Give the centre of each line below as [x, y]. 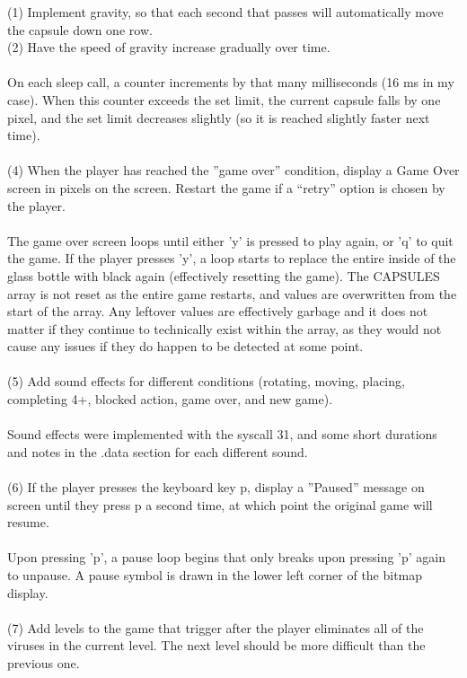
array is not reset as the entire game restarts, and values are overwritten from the [232, 293]
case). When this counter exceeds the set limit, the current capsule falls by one [224, 99]
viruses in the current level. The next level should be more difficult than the [216, 645]
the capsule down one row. [80, 29]
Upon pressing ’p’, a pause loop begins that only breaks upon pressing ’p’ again [226, 557]
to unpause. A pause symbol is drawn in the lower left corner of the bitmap [215, 575]
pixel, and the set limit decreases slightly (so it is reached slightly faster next [219, 117]
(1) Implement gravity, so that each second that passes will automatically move [225, 12]
